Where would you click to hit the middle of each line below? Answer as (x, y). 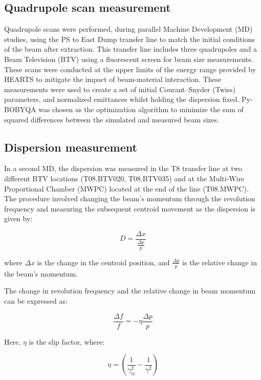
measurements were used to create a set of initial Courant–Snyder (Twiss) (120, 89)
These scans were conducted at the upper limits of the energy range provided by (130, 69)
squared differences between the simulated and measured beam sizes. (112, 119)
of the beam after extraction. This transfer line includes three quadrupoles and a (131, 49)
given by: (18, 218)
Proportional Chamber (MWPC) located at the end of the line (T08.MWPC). (126, 188)
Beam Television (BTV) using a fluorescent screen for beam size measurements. (129, 59)
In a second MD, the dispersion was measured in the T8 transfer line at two (123, 168)
